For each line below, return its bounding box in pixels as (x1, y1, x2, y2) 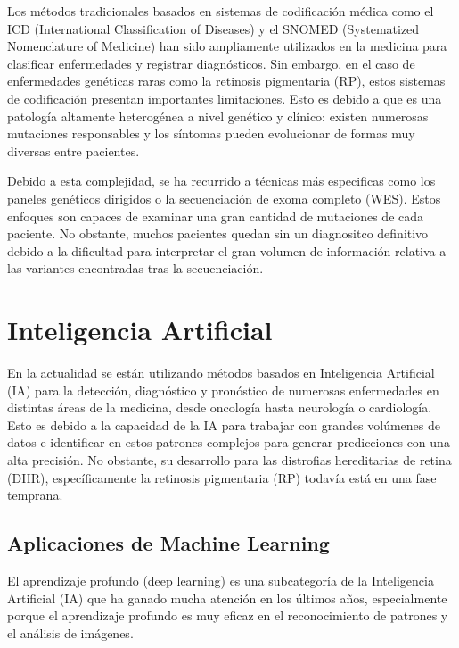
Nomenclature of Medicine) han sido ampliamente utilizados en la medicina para (7, 37, 447, 55)
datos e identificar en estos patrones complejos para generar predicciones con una (7, 433, 450, 452)
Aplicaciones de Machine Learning (7, 529, 330, 557)
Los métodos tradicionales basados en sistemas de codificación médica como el (7, 2, 434, 20)
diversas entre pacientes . (7, 141, 140, 160)
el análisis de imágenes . (7, 623, 134, 642)
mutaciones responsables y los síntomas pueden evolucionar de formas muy (7, 124, 415, 143)
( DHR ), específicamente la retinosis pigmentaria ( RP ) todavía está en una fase (7, 468, 437, 486)
